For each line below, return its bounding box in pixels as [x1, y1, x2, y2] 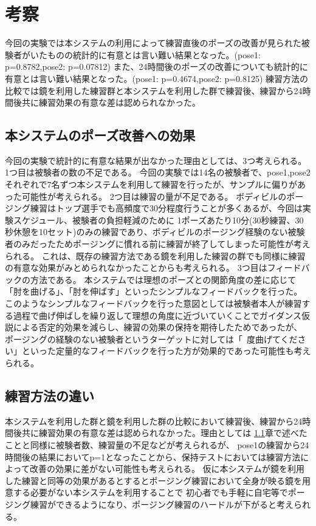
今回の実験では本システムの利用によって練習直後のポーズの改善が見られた [5, 36, 301, 49]
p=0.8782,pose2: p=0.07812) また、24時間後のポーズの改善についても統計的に [5, 60, 308, 73]
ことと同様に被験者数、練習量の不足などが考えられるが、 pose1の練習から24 [5, 438, 309, 451]
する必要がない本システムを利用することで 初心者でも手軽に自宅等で [13, 486, 288, 499]
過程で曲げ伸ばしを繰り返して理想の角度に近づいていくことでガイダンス [13, 309, 301, 321]
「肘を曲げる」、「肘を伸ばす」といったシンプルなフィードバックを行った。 [5, 285, 303, 298]
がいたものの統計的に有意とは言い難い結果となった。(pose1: [21, 48, 261, 61]
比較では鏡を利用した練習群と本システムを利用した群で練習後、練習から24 [5, 84, 303, 97]
